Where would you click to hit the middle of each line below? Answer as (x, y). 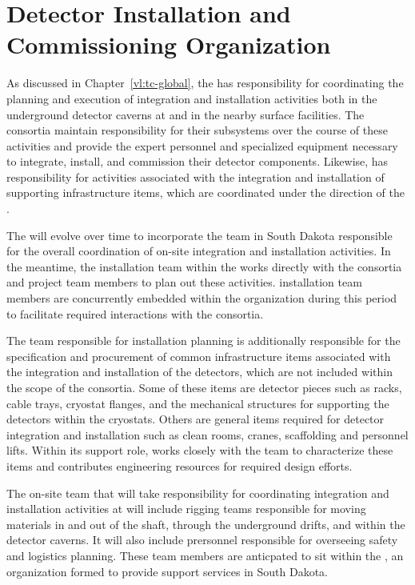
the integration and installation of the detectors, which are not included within (200, 372)
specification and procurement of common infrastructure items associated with (199, 356)
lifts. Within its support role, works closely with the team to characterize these (200, 450)
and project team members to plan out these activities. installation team (184, 282)
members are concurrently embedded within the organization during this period (202, 298)
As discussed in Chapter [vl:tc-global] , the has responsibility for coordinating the (205, 83)
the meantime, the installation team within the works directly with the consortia (204, 266)
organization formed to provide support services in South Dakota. (167, 571)
